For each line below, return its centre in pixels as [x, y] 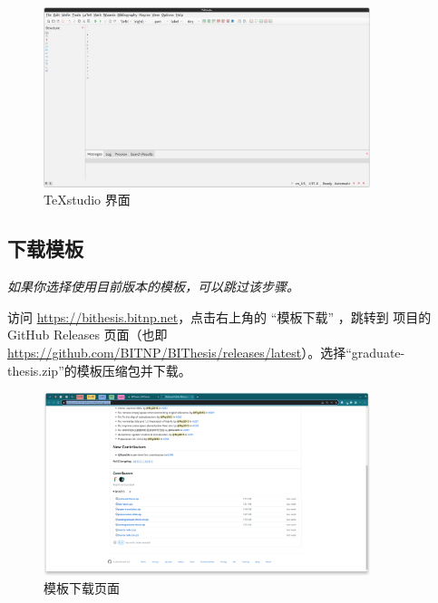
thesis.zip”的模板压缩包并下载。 [99, 370]
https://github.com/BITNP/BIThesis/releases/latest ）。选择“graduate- [206, 353]
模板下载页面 [82, 588]
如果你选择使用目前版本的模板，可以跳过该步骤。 [153, 287]
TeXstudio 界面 [87, 200]
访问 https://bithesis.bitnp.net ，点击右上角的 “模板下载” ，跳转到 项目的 [219, 316]
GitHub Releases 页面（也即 [88, 335]
